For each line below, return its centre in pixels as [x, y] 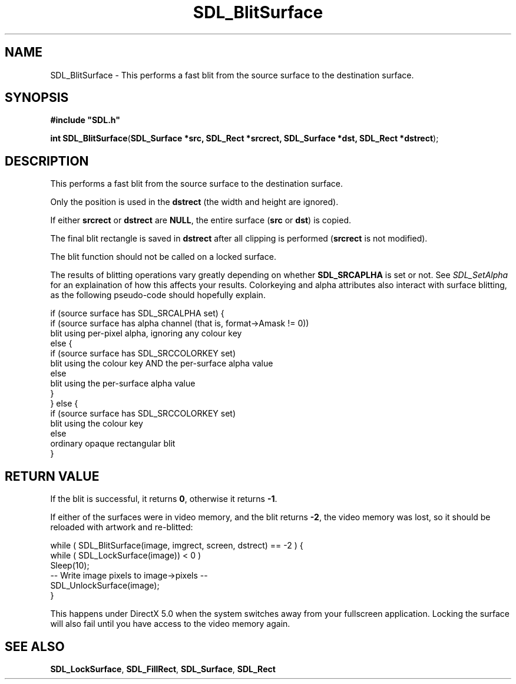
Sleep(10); [70, 566]
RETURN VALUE [52, 476]
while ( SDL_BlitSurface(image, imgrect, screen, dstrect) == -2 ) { [177, 546]
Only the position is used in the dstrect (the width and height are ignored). [194, 202]
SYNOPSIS [37, 98]
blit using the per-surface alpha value [123, 384]
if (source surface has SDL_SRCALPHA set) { [137, 313]
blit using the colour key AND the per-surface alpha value [162, 364]
